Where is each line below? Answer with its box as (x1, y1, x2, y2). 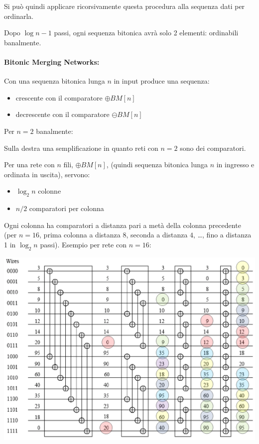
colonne (38, 186, 61, 196)
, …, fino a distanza (193, 229, 252, 240)
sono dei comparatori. (180, 142, 246, 153)
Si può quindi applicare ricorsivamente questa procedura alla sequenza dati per (4, 1, 245, 11)
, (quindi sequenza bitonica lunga (106, 159, 208, 170)
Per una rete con (4, 159, 55, 170)
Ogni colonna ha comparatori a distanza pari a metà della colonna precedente (4, 220, 241, 230)
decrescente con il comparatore (15, 109, 110, 119)
